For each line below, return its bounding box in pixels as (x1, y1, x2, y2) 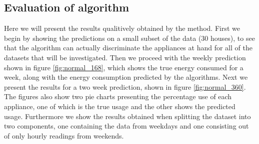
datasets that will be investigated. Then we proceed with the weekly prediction (4, 52, 246, 62)
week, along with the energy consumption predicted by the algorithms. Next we (4, 72, 248, 82)
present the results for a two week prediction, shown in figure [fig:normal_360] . (4, 81, 246, 92)
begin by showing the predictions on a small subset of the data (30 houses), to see (4, 32, 255, 43)
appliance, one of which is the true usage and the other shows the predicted (4, 101, 235, 111)
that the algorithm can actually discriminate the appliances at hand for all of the (4, 42, 252, 53)
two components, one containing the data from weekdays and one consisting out (4, 121, 249, 131)
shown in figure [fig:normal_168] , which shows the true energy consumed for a (4, 62, 243, 72)
